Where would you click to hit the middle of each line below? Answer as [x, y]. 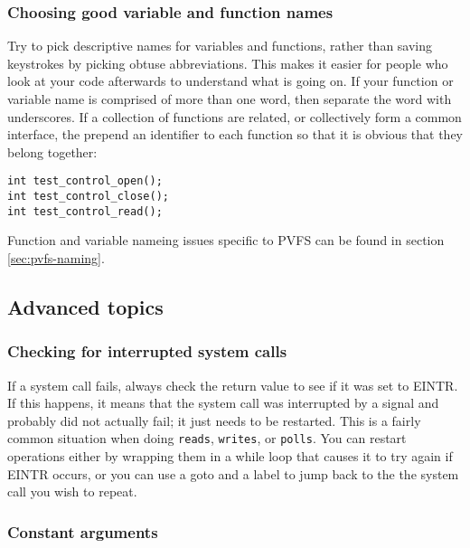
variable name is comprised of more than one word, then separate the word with [230, 99]
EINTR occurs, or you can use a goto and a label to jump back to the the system [233, 473]
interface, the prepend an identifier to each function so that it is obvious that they [235, 134]
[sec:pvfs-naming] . [56, 257]
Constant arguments [83, 531]
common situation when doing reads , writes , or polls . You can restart [207, 438]
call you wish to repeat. [72, 491]
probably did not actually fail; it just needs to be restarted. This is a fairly [214, 420]
